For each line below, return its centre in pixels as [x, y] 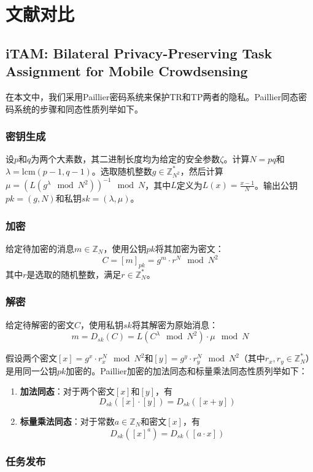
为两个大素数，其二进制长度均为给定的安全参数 [126, 159]
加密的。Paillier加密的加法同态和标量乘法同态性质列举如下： [187, 370]
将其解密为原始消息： [175, 324]
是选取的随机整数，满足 [74, 274]
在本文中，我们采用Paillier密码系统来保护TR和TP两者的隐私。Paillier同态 [152, 96]
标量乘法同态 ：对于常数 [67, 421]
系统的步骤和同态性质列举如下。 [78, 108]
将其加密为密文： [189, 249]
